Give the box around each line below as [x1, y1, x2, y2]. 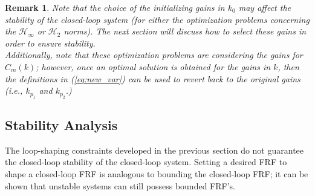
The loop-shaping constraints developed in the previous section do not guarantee [5, 143, 304, 156]
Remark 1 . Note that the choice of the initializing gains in [5, 1, 225, 13]
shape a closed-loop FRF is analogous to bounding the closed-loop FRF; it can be [5, 167, 308, 180]
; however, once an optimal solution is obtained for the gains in [36, 60, 271, 73]
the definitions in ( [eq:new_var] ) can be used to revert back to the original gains [5, 72, 300, 85]
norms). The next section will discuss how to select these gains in [63, 25, 307, 38]
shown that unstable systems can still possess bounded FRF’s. [5, 179, 235, 192]
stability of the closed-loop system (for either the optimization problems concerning [5, 13, 310, 25]
